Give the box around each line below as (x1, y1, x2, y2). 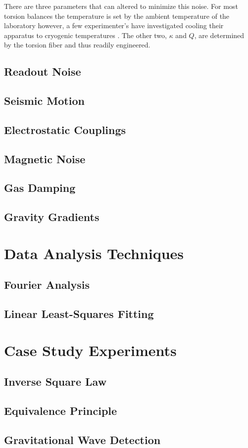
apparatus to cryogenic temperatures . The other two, (4, 30, 167, 40)
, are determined (194, 30, 245, 40)
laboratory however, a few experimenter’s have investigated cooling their (4, 20, 224, 31)
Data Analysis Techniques (4, 243, 184, 263)
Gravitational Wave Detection (4, 432, 161, 447)
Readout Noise (4, 64, 81, 79)
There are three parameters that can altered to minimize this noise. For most (4, 1, 238, 11)
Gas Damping (4, 180, 76, 195)
